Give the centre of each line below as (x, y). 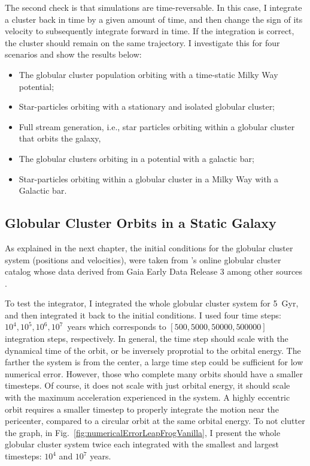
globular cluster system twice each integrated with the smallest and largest (142, 444)
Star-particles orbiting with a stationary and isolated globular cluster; (147, 106)
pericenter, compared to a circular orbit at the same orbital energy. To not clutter (155, 421)
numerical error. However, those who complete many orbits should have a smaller (154, 373)
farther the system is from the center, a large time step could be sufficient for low (154, 362)
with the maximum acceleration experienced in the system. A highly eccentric (148, 397)
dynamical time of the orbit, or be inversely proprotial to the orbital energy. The (153, 350)
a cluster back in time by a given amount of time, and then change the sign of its (154, 19)
